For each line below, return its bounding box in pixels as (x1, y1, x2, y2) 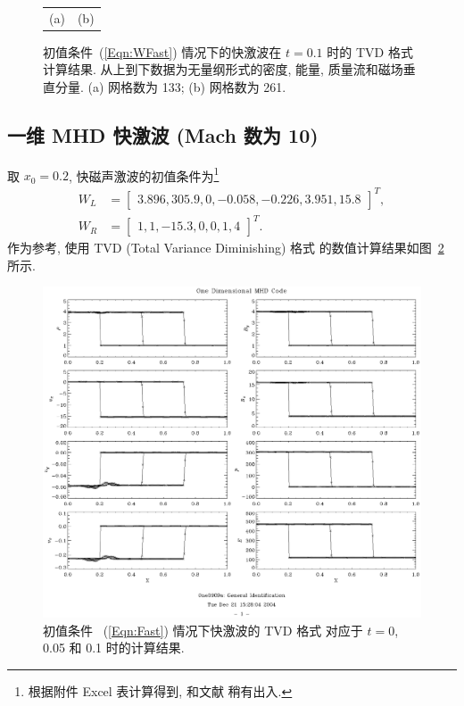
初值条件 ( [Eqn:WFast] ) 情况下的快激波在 (43, 42, 282, 61)
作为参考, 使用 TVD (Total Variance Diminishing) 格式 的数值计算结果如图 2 (7, 238, 444, 257)
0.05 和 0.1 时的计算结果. (43, 638, 185, 657)
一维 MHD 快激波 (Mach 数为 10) (7, 121, 319, 149)
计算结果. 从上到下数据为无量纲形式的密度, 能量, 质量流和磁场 (43, 60, 403, 79)
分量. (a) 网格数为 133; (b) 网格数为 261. (54, 78, 286, 96)
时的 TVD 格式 (327, 42, 413, 61)
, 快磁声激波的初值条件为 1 (68, 163, 220, 185)
